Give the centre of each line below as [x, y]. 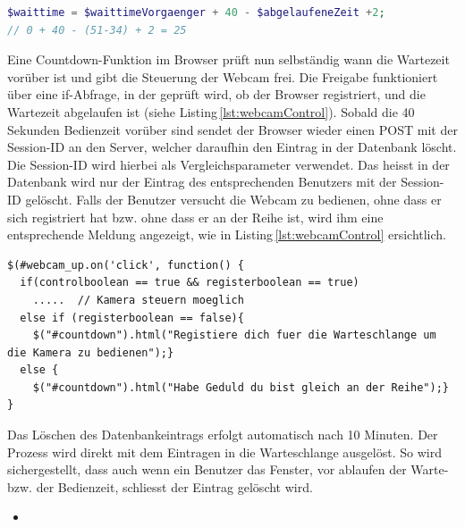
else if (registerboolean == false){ [132, 318]
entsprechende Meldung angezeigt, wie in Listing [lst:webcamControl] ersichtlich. [227, 234]
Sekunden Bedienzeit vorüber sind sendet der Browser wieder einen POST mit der [232, 129]
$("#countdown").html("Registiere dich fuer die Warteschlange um [234, 335]
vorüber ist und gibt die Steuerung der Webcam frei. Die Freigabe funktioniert [223, 76]
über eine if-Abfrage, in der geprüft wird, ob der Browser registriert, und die [216, 94]
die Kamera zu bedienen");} [91, 352]
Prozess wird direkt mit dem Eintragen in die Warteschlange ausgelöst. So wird [224, 452]
